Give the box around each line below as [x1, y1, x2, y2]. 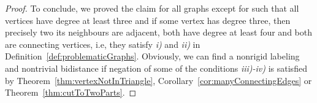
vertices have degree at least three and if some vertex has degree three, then [5, 13, 291, 26]
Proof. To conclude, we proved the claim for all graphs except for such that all [5, 2, 299, 14]
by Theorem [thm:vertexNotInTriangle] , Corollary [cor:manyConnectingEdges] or [5, 74, 312, 86]
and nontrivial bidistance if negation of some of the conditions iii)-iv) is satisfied [5, 61, 307, 74]
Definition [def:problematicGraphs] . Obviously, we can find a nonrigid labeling [5, 50, 300, 63]
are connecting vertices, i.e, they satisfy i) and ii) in [5, 37, 201, 50]
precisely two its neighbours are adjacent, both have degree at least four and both [5, 26, 313, 39]
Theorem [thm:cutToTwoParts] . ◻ [5, 86, 137, 99]
